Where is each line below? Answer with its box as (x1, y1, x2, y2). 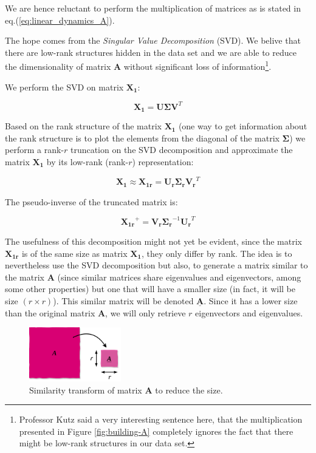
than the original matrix (5, 306, 95, 319)
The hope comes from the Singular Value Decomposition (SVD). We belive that (5, 34, 301, 47)
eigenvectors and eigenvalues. (195, 306, 303, 319)
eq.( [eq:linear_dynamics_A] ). (5, 13, 115, 26)
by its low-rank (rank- (46, 155, 129, 168)
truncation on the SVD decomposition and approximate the (70, 143, 293, 156)
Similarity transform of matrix (29, 383, 142, 396)
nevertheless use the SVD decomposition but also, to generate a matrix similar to (5, 259, 308, 271)
